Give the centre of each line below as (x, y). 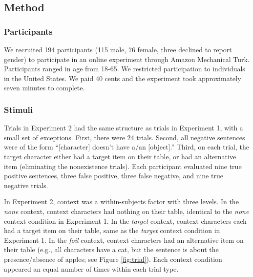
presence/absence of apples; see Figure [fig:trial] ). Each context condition (113, 259)
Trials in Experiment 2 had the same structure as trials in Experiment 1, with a (124, 128)
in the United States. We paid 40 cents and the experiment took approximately (123, 78)
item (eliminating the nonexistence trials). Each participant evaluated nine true (123, 166)
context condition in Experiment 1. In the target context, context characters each (125, 221)
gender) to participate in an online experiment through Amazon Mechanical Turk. (127, 59)
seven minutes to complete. (44, 88)
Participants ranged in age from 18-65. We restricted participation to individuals (125, 69)
